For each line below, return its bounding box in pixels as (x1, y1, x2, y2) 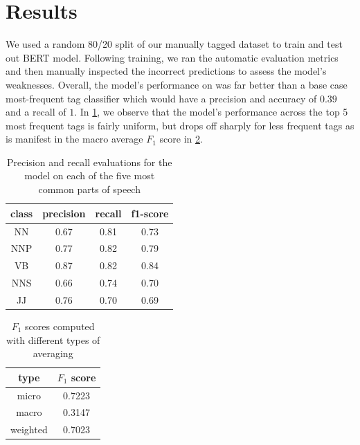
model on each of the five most (24, 168, 155, 183)
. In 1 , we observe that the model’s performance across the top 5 (74, 105, 348, 119)
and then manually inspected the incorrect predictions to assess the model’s (6, 64, 327, 78)
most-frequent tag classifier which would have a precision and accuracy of (6, 91, 317, 105)
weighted (10, 422, 48, 437)
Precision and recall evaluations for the (6, 154, 172, 169)
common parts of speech (38, 182, 141, 197)
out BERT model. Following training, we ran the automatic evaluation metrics (6, 50, 339, 64)
